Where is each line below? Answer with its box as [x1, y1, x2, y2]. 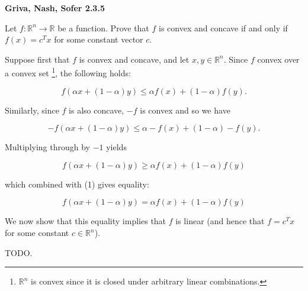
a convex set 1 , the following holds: [5, 65, 131, 79]
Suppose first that [5, 53, 70, 65]
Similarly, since [5, 104, 59, 116]
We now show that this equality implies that [5, 215, 166, 227]
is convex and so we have [140, 104, 230, 116]
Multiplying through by [5, 141, 90, 153]
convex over [257, 53, 300, 65]
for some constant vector [54, 33, 143, 46]
